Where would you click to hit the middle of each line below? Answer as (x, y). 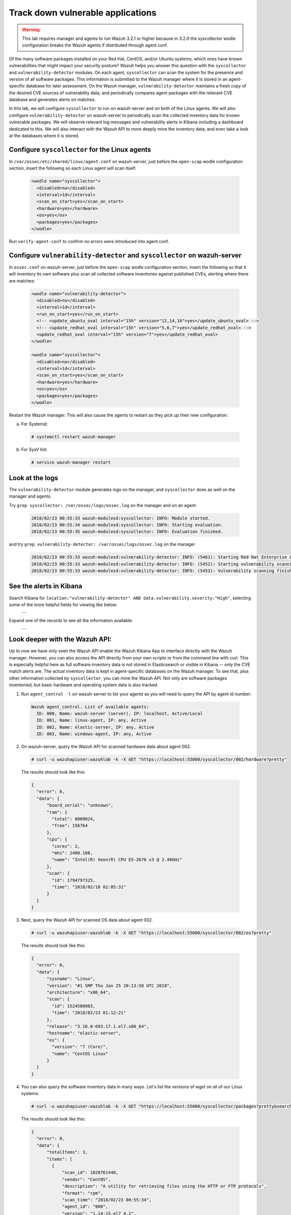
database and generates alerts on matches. (52, 100)
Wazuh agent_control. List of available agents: (90, 707)
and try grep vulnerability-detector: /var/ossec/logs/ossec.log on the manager (102, 544)
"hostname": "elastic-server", (84, 1033)
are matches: (22, 281)
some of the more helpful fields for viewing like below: (63, 605)
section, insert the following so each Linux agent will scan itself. (73, 168)
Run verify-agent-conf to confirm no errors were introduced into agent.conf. (89, 242)
